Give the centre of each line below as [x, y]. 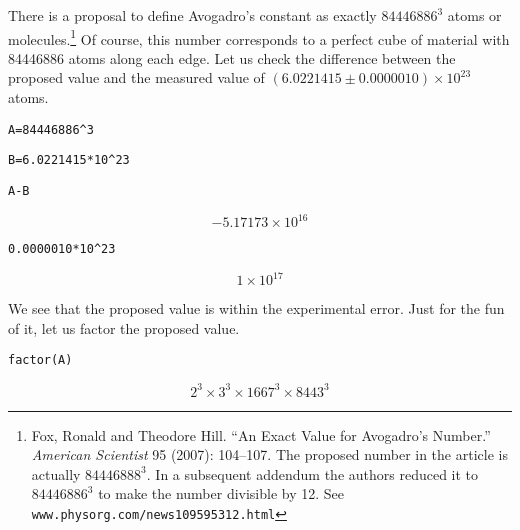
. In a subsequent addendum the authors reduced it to [312, 473]
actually [56, 473]
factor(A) [40, 360]
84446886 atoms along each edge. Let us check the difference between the [232, 57]
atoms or [474, 15]
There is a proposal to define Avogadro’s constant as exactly [192, 15]
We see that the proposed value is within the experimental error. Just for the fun [256, 308]
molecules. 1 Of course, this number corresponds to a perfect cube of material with [259, 37]
